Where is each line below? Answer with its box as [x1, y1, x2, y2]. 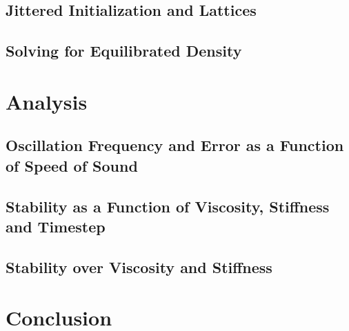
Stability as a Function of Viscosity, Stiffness [6, 195, 330, 217]
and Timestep [6, 215, 106, 237]
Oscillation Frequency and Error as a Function [6, 134, 344, 156]
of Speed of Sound [6, 154, 138, 176]
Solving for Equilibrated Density [6, 40, 242, 61]
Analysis [6, 87, 88, 115]
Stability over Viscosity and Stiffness [6, 256, 272, 277]
